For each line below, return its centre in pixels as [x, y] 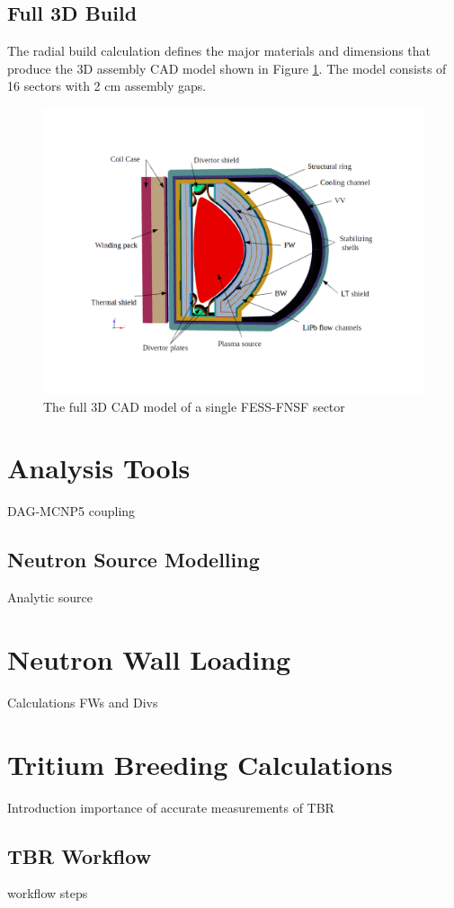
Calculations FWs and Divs [83, 702]
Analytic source [50, 597]
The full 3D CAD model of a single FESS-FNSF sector [194, 406]
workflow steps [48, 893]
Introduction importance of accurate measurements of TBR [171, 807]
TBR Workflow [80, 855]
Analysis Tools [99, 468]
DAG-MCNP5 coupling [71, 511]
